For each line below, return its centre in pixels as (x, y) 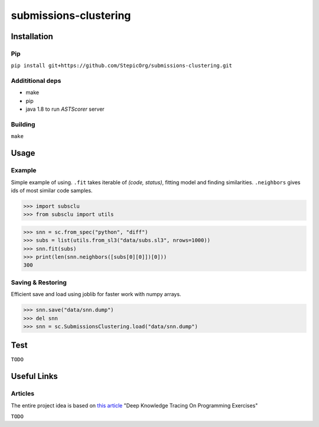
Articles (23, 394)
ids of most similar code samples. (52, 190)
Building (23, 124)
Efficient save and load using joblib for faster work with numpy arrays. (96, 294)
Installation (32, 36)
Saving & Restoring (39, 282)
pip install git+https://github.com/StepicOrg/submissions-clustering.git (122, 66)
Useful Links (35, 376)
